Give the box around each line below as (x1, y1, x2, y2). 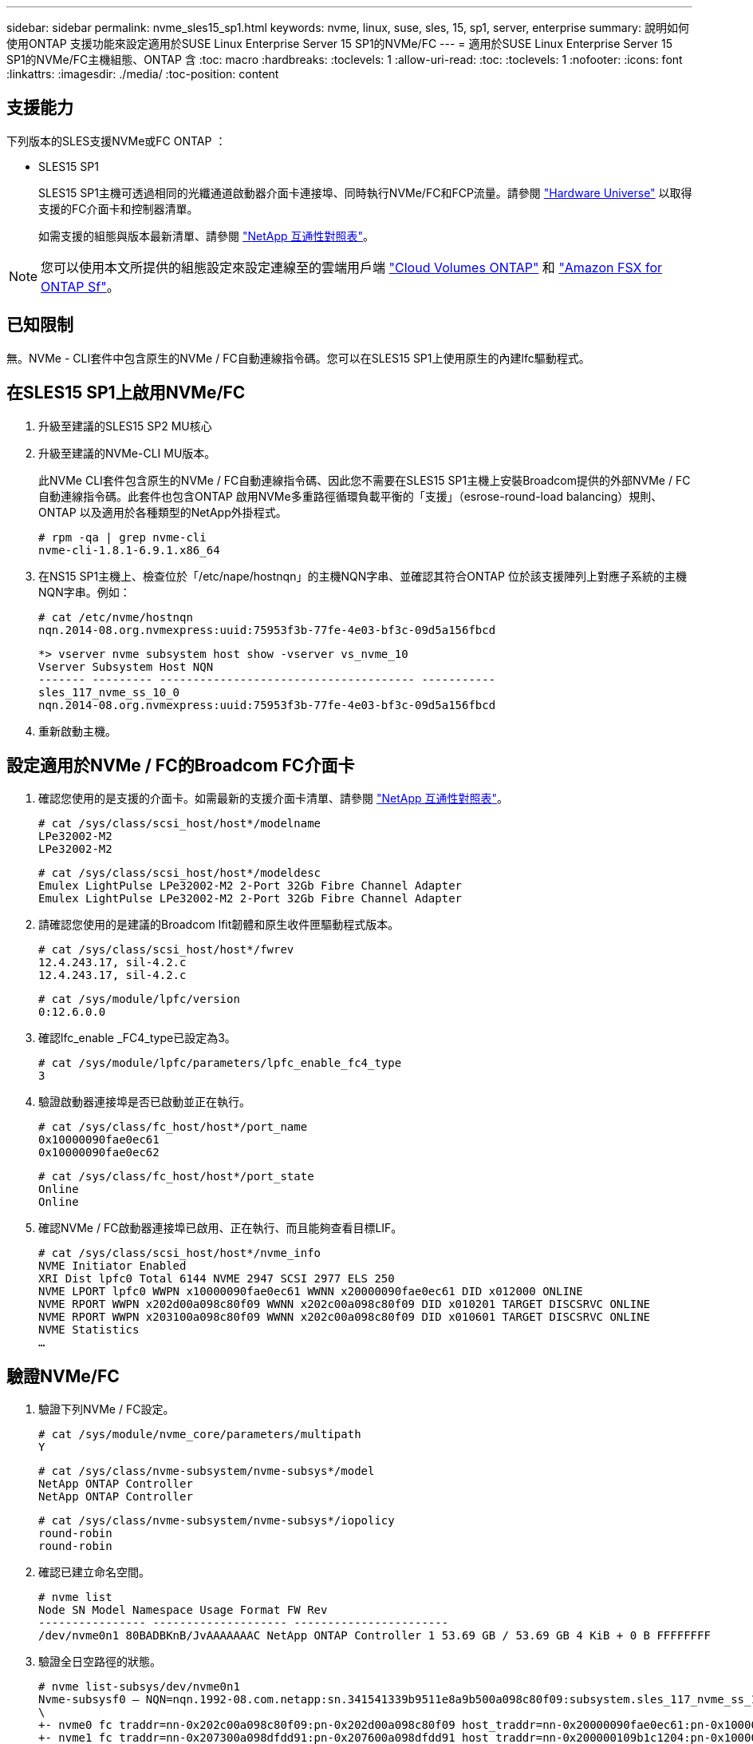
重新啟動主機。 (38, 723, 116, 738)
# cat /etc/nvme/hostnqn (38, 610, 193, 624)
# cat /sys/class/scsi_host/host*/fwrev (38, 943, 294, 957)
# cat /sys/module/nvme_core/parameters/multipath (38, 1428, 361, 1441)
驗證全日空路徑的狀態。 (38, 1655, 161, 1669)
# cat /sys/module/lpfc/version (38, 993, 240, 1006)
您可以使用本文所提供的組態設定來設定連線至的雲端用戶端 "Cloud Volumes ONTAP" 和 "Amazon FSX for (41, 259, 663, 275)
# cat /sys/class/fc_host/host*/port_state (38, 1170, 314, 1183)
